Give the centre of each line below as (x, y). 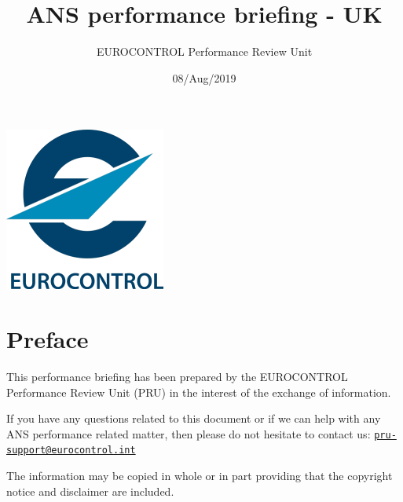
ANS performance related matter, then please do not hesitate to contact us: (189, 433)
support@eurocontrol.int (71, 451)
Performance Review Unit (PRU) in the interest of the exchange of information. (199, 392)
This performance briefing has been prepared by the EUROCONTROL (177, 377)
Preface (48, 339)
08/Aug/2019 (204, 77)
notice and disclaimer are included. (90, 491)
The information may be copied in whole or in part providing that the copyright (200, 476)
